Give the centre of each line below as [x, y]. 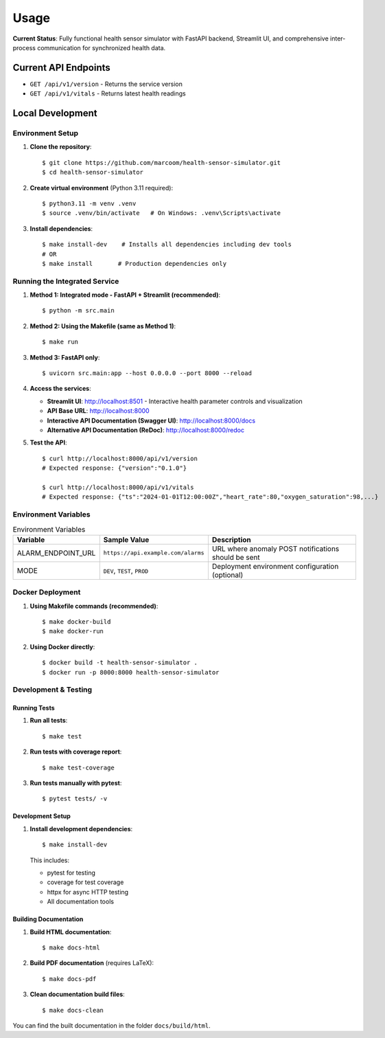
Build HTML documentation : [71, 932]
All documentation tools [81, 902]
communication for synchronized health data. [101, 47]
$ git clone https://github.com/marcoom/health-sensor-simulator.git [162, 162]
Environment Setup [46, 133]
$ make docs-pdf [69, 979]
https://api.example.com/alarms [154, 553]
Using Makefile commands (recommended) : [94, 606]
